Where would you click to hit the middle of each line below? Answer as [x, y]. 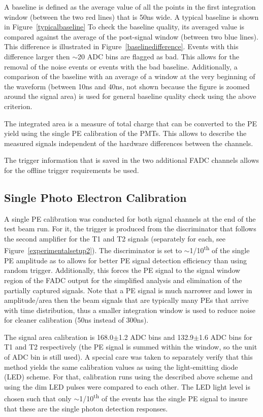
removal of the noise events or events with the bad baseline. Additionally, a [121, 66]
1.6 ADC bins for [226, 337]
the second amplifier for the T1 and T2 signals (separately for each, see [115, 238]
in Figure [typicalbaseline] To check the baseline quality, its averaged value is [124, 27]
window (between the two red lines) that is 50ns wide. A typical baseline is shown [131, 16]
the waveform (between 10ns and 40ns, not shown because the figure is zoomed [127, 86]
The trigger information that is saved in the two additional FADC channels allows [132, 160]
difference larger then [37, 56]
